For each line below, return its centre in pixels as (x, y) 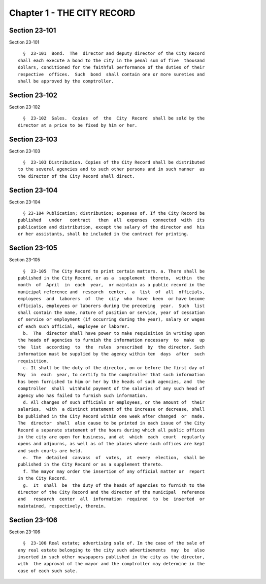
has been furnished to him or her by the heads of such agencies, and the (111, 382)
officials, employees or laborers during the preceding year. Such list (111, 306)
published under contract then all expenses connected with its (111, 220)
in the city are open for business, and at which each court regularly (111, 437)
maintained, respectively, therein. (62, 506)
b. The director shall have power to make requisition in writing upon (114, 333)
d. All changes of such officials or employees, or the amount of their (114, 402)
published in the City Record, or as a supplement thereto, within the (111, 278)
